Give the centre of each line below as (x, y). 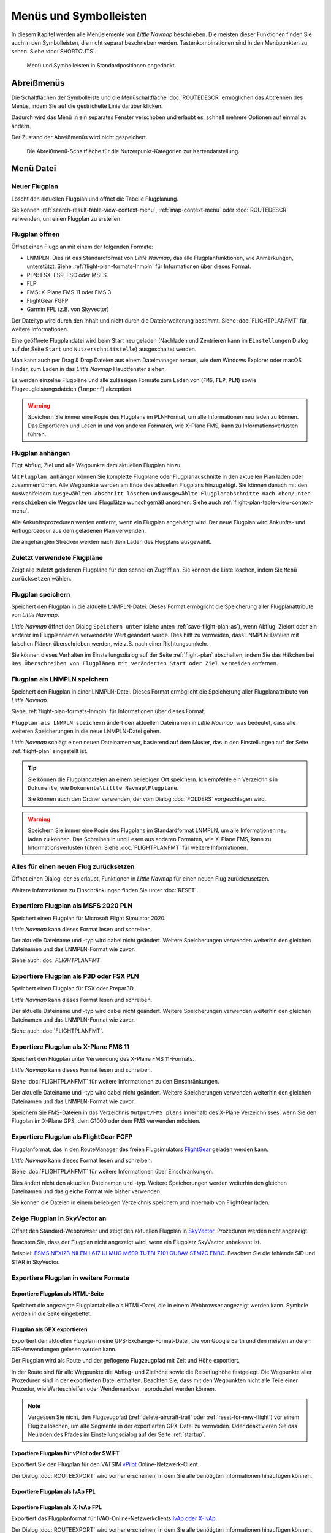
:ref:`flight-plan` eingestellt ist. (50, 751)
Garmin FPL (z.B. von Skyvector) (68, 309)
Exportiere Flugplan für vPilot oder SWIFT (66, 1453)
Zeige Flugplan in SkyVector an (59, 1218)
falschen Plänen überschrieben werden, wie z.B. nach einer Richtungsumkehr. (110, 643)
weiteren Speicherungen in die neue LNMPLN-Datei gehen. (86, 731)
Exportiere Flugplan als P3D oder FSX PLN (75, 976)
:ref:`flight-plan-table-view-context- (268, 502)
